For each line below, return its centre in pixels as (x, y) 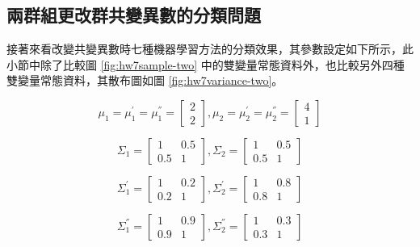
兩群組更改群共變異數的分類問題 (134, 15)
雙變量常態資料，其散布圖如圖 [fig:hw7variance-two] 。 (145, 80)
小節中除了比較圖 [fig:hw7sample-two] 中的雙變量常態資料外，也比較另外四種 (206, 64)
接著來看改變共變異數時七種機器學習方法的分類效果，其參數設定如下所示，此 (210, 49)
